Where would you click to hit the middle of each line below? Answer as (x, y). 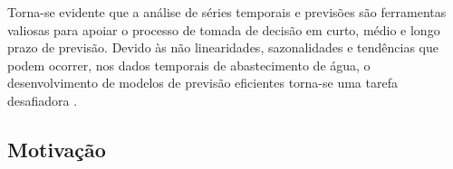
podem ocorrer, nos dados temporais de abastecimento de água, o (189, 65)
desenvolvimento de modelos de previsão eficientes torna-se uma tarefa (202, 83)
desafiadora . (43, 100)
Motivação (57, 149)
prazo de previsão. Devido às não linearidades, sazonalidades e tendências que (223, 47)
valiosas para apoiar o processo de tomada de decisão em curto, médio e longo (224, 29)
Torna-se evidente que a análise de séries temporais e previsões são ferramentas (227, 12)
